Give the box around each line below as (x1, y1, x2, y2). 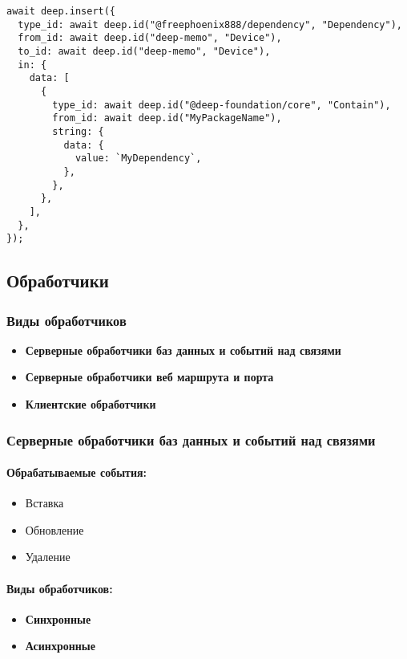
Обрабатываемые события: (6, 464, 147, 481)
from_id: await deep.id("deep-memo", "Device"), (18, 32, 282, 44)
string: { (52, 125, 104, 137)
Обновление (25, 521, 84, 538)
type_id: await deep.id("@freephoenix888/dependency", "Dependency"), (18, 18, 402, 31)
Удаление (25, 548, 71, 565)
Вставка (25, 494, 64, 511)
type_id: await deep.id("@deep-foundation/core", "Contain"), (52, 99, 391, 111)
